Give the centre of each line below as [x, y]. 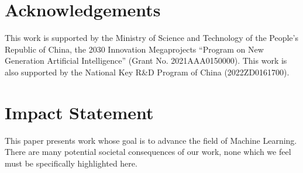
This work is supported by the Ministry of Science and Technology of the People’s [151, 38]
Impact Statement [79, 112]
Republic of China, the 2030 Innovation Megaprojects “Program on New [134, 49]
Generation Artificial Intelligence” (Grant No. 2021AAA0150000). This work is [146, 60]
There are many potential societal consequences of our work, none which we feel [148, 152]
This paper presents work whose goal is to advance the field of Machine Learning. [151, 140]
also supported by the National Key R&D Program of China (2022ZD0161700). [147, 72]
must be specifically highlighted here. [71, 163]
